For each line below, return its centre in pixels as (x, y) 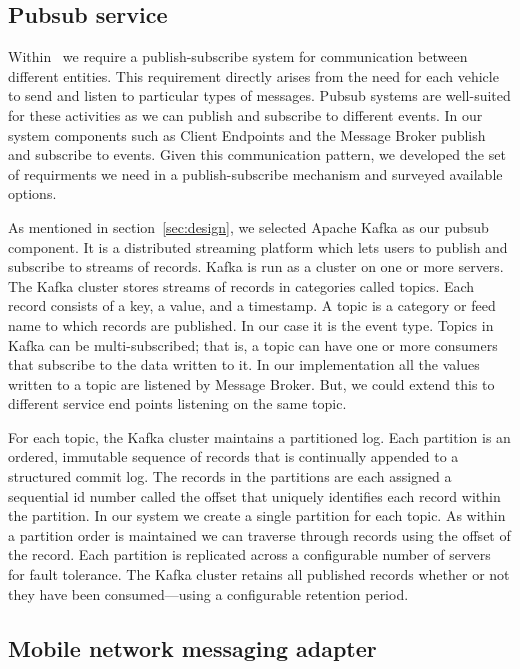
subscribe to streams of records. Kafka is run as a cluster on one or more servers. (256, 266)
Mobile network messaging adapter (192, 647)
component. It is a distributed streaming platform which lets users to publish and (258, 246)
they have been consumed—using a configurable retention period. (208, 593)
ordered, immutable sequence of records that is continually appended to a (233, 456)
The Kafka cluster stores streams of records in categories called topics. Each (241, 285)
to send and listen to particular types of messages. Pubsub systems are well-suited (259, 95)
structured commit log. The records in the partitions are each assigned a (230, 476)
